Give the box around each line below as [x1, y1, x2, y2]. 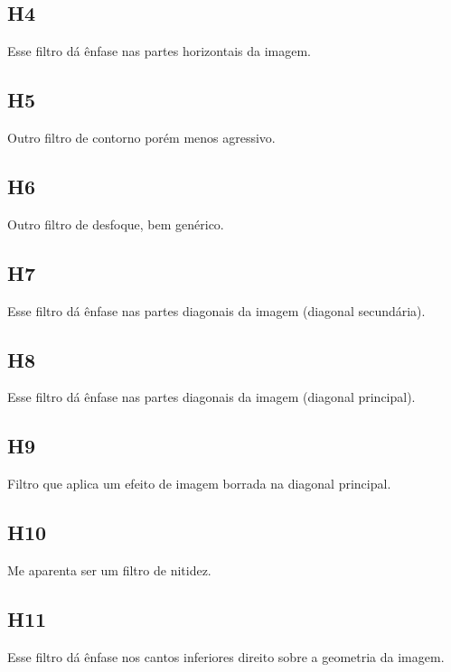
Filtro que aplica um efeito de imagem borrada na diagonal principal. [7, 474, 391, 493]
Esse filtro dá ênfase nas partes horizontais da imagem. [7, 42, 311, 61]
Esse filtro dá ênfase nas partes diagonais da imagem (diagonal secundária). [7, 301, 426, 320]
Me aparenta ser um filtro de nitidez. [7, 560, 211, 579]
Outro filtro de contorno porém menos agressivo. [7, 128, 276, 146]
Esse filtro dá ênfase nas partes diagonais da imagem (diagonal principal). [7, 387, 416, 406]
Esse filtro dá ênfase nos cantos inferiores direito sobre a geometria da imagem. [7, 647, 445, 666]
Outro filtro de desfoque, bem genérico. [7, 214, 224, 233]
